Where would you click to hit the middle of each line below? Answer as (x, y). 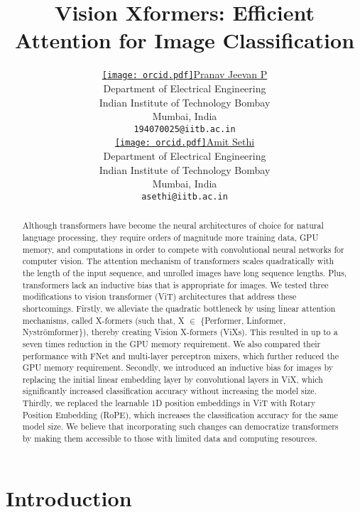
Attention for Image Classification (185, 40)
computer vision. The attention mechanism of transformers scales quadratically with (178, 261)
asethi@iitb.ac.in (185, 196)
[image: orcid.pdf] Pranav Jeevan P (185, 74)
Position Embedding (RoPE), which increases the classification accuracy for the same (180, 414)
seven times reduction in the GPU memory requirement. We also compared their (171, 343)
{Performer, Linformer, (243, 320)
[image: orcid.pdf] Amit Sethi (185, 142)
